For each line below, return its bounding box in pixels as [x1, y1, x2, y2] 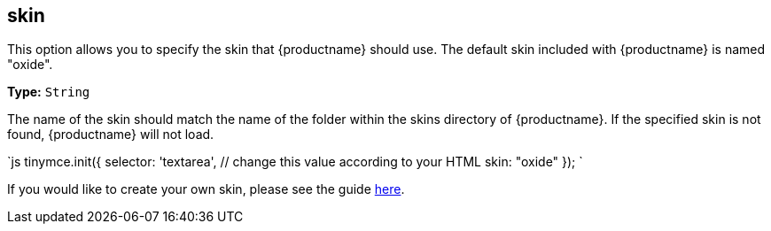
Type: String [7, 84, 90, 100]
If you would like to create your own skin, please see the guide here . [7, 181, 405, 197]
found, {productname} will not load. [7, 127, 214, 142]
